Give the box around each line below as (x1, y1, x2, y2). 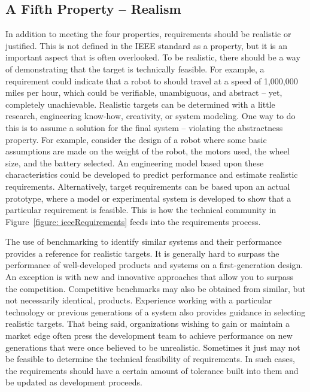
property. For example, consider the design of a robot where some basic (5, 133, 267, 145)
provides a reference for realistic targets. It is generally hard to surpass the (5, 247, 279, 259)
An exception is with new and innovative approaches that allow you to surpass (5, 271, 294, 283)
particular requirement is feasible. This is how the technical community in (5, 203, 276, 216)
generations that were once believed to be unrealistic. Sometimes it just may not (5, 341, 300, 353)
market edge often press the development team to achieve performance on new (5, 329, 293, 342)
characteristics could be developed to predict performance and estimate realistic (5, 168, 298, 181)
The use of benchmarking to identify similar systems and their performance (5, 235, 282, 248)
